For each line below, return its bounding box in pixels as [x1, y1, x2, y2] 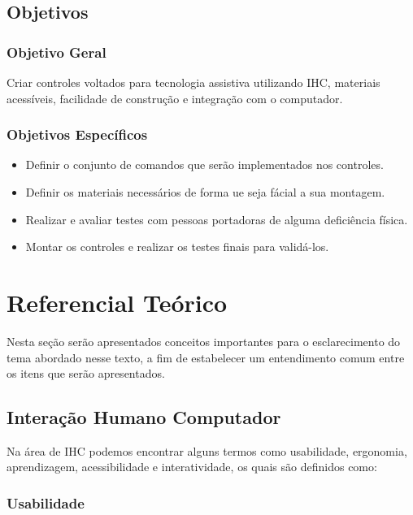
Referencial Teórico [7, 285, 228, 318]
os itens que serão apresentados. [7, 365, 165, 382]
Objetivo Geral [7, 41, 107, 62]
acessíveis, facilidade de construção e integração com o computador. [7, 89, 343, 106]
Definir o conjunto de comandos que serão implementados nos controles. [25, 156, 384, 173]
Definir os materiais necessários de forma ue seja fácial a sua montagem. [25, 184, 385, 200]
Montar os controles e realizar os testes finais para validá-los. [25, 238, 329, 255]
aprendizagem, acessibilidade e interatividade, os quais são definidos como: [7, 458, 377, 475]
